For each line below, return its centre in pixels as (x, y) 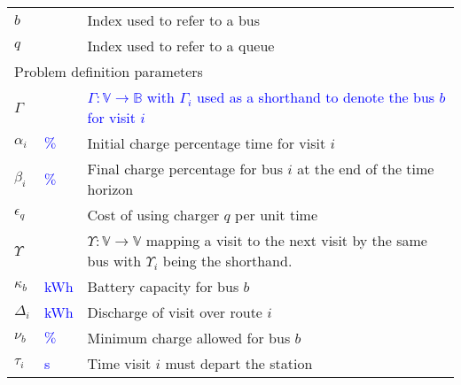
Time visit (119, 363)
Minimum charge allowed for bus (189, 338)
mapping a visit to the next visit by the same (286, 240)
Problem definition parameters (109, 71)
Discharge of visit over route (175, 312)
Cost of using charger (153, 215)
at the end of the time (366, 169)
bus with (114, 261)
